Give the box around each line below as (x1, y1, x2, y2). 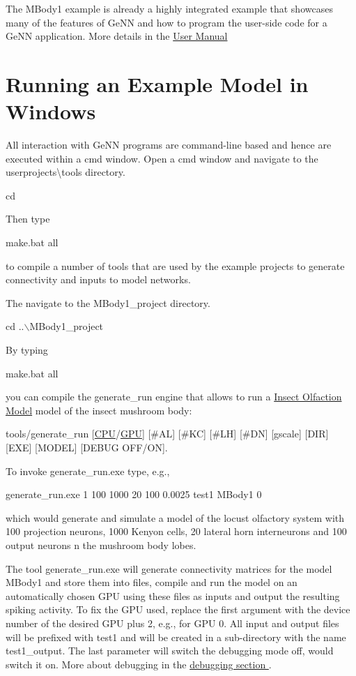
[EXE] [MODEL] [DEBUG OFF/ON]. (6, 440, 168, 454)
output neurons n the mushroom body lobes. (6, 537, 196, 552)
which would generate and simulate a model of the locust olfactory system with (6, 510, 345, 525)
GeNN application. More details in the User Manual (6, 29, 228, 43)
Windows (6, 97, 96, 126)
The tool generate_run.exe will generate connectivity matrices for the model (6, 561, 332, 576)
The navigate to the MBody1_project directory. (6, 295, 210, 310)
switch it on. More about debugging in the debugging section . (6, 656, 272, 671)
